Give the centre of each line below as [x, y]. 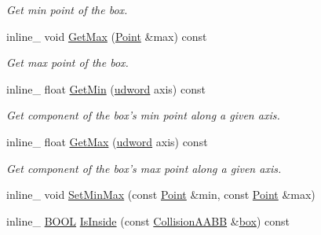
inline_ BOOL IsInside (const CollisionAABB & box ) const [148, 220]
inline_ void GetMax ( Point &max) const [107, 36]
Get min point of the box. [67, 9]
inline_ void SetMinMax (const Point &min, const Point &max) [161, 195]
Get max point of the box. [67, 62]
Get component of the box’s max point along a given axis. [144, 168]
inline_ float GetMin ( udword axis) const [106, 88]
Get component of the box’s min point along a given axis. [143, 115]
